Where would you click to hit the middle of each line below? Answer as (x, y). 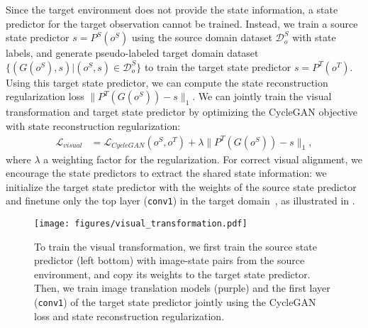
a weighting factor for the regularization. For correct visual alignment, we (203, 159)
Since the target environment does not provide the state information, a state (172, 9)
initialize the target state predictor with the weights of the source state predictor (181, 186)
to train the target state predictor (218, 66)
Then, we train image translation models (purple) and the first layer (182, 288)
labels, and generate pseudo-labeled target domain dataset (132, 53)
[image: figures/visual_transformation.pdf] (141, 224)
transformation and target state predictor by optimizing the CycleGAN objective (182, 112)
